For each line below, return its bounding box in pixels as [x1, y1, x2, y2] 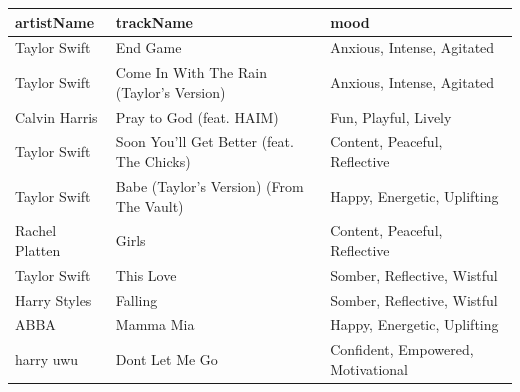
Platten [15, 239, 61, 260]
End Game [115, 37, 182, 58]
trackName [115, 11, 193, 32]
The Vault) [115, 195, 184, 216]
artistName [15, 11, 95, 32]
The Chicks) [115, 151, 191, 172]
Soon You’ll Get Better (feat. [115, 131, 294, 152]
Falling [115, 289, 158, 310]
